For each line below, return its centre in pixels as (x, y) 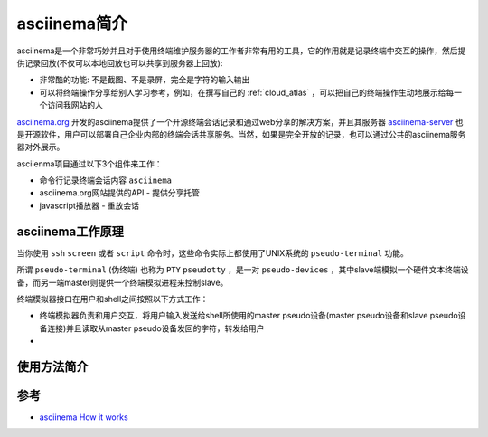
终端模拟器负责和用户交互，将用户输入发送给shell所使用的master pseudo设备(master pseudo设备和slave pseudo (249, 316)
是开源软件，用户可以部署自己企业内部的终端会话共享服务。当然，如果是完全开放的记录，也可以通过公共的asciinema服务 (241, 134)
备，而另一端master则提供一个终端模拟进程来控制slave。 (122, 282)
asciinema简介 (72, 24)
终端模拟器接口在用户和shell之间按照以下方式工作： (113, 299)
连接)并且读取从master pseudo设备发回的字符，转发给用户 (155, 328)
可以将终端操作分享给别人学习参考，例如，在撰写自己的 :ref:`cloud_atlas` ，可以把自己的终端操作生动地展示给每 (247, 92)
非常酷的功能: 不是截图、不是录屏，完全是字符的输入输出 (145, 80)
